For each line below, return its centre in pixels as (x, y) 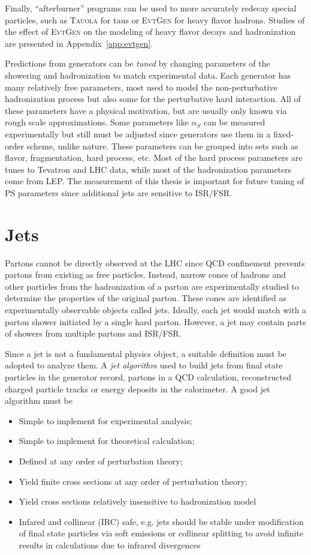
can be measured (234, 122)
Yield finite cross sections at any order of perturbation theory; (133, 481)
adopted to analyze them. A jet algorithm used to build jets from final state (144, 365)
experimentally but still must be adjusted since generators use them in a (138, 133)
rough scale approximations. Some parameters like (97, 122)
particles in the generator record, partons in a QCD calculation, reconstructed (148, 376)
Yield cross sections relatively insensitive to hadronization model (138, 501)
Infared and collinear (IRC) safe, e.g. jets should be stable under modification (161, 521)
